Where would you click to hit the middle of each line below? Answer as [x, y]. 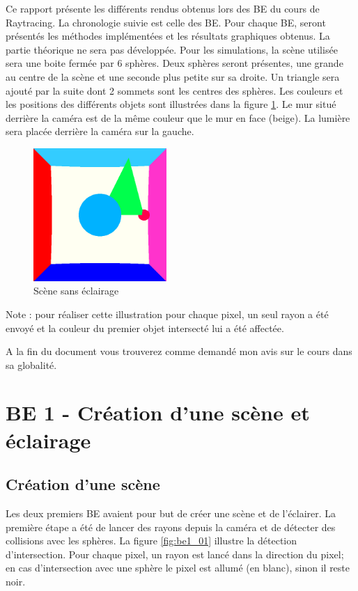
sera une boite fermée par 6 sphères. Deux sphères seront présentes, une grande [174, 63]
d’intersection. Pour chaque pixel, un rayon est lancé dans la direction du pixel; [175, 554]
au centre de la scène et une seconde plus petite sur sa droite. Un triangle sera [173, 76]
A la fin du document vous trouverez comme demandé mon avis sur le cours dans [179, 351]
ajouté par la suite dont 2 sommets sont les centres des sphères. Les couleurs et [174, 90]
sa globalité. [31, 364]
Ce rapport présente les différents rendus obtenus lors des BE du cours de [163, 8]
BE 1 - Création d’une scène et [158, 412]
